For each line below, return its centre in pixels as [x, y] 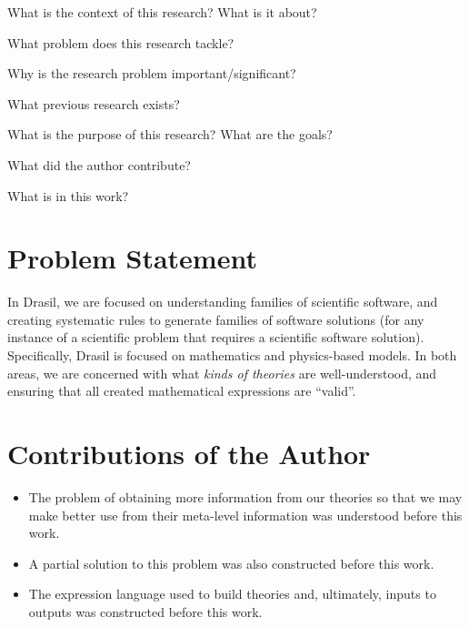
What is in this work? [68, 195]
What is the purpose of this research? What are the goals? [170, 134]
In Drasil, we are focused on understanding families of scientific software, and [223, 302]
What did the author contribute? [99, 164]
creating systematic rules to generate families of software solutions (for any [216, 319]
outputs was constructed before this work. [145, 611]
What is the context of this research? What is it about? [162, 12]
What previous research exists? [94, 103]
